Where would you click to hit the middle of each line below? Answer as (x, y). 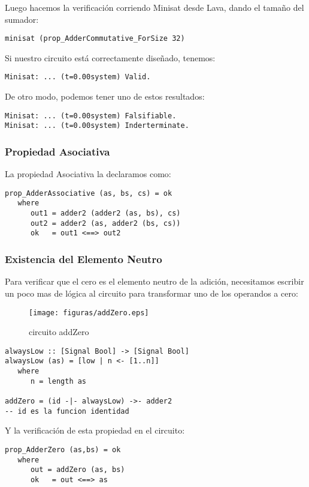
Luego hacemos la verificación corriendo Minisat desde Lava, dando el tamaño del (154, 7)
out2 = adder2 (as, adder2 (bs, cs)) (105, 223)
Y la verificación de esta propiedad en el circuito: (95, 430)
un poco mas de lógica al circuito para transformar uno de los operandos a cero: (152, 293)
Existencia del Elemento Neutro (84, 259)
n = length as (58, 381)
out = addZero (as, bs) (78, 470)
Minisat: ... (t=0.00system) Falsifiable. (91, 116)
